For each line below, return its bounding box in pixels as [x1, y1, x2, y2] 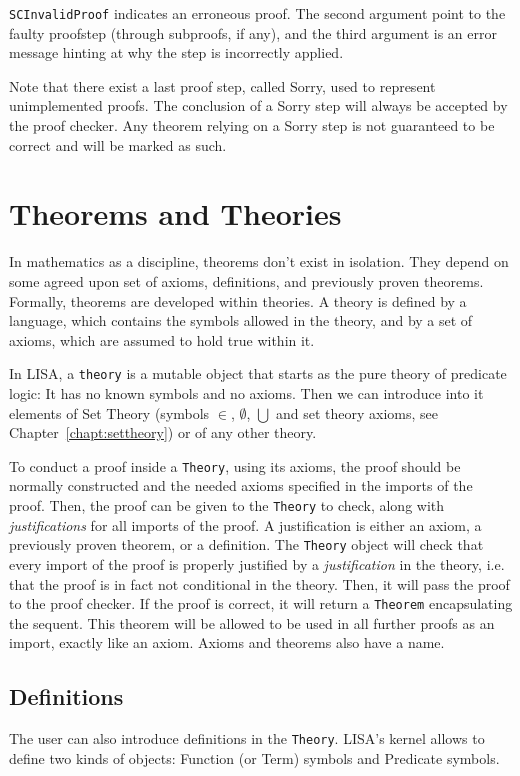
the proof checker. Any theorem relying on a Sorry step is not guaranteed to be [9, 115, 495, 136]
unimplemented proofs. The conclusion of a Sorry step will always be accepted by [9, 95, 508, 116]
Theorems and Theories [9, 193, 342, 234]
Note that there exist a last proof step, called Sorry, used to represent [9, 75, 436, 96]
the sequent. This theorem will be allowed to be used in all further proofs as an [9, 612, 495, 633]
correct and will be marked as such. [9, 134, 227, 155]
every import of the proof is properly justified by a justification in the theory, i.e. [9, 553, 505, 574]
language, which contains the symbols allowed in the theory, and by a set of [9, 310, 473, 331]
